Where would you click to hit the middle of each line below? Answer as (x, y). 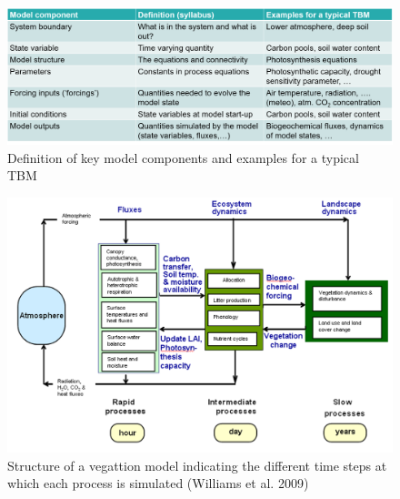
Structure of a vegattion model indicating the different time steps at (197, 465)
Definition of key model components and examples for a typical (183, 157)
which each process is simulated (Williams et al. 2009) (158, 483)
